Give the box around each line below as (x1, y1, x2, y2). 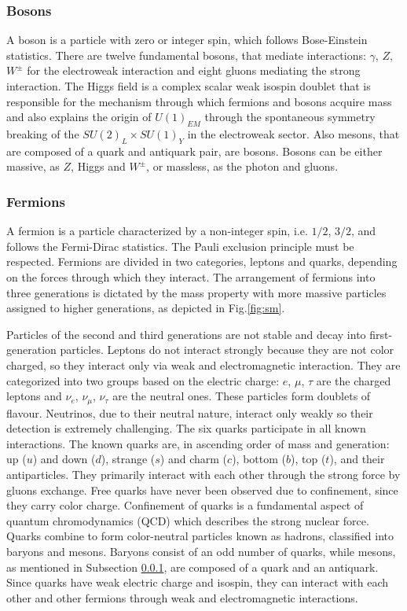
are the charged (316, 372, 391, 388)
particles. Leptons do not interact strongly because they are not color (60, 341, 394, 358)
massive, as (6, 158, 60, 175)
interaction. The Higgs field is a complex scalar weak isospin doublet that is (6, 78, 371, 94)
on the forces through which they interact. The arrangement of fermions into (6, 268, 376, 285)
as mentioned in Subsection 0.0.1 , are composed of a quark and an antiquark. (6, 558, 379, 575)
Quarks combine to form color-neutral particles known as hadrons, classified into (6, 528, 394, 544)
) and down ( (32, 451, 96, 467)
